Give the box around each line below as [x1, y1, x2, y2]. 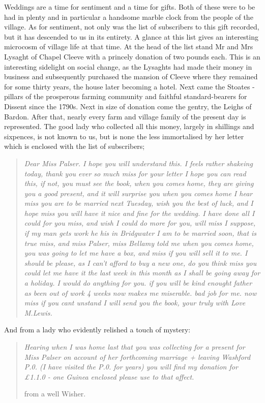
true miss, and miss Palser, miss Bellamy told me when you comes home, [24, 237, 254, 248]
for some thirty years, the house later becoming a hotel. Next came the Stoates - [4, 81, 255, 91]
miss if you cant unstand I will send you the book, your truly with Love [24, 297, 246, 308]
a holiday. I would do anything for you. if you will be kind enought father [24, 277, 252, 288]
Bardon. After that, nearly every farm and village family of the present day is [4, 111, 246, 121]
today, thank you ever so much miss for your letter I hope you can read [24, 168, 246, 178]
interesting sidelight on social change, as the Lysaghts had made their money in [4, 61, 252, 72]
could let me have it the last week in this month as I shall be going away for [24, 267, 260, 278]
